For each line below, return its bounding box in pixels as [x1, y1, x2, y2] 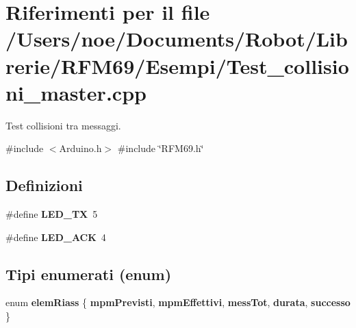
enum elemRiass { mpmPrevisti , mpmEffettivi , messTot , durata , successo [5, 295, 351, 310]
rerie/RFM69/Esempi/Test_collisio [5, 51, 349, 79]
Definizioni [5, 175, 83, 196]
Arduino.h [59, 141, 102, 155]
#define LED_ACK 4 [5, 229, 106, 244]
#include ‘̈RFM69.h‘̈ [117, 141, 204, 155]
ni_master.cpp [5, 78, 147, 106]
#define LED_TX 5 [5, 207, 98, 221]
